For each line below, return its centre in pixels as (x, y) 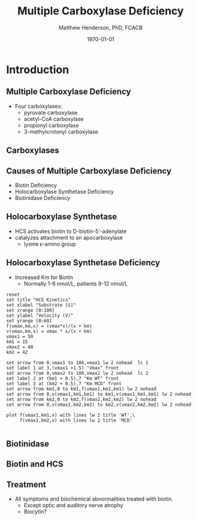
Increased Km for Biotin (44, 277)
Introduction (38, 69)
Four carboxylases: (39, 106)
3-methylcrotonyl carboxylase (61, 131)
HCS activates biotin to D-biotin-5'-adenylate (71, 231)
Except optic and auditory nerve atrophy (74, 505)
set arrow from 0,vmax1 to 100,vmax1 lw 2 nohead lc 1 (77, 363)
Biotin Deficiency (36, 185)
